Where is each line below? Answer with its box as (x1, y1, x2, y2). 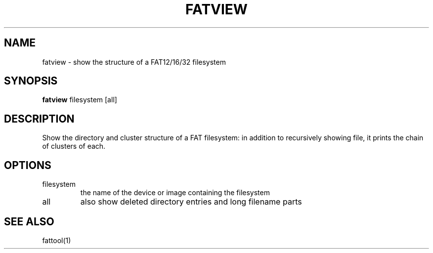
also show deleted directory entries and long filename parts (80, 197, 302, 207)
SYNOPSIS (4, 75, 58, 87)
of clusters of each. (42, 142, 106, 151)
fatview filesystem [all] (42, 95, 117, 104)
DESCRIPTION (4, 112, 75, 125)
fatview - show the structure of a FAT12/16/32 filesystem (42, 57, 226, 66)
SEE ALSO (4, 215, 54, 228)
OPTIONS (4, 159, 51, 171)
